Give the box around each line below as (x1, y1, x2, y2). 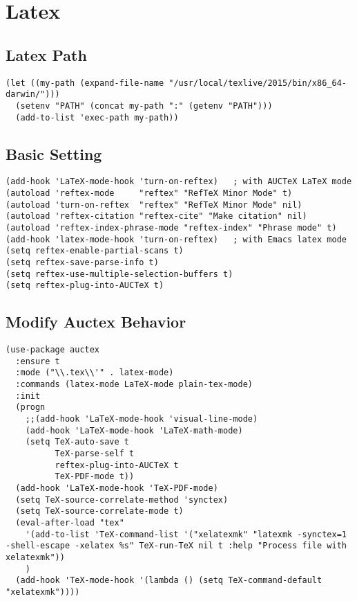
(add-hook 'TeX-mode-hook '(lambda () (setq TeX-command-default (15, 575, 322, 586)
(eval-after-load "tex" (15, 518, 124, 528)
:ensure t (15, 356, 60, 366)
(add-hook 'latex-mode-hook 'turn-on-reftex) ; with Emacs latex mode (6, 234, 347, 244)
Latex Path (6, 44, 87, 65)
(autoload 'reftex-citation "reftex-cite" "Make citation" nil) (6, 211, 307, 222)
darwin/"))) (6, 89, 60, 100)
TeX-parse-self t (55, 449, 135, 459)
